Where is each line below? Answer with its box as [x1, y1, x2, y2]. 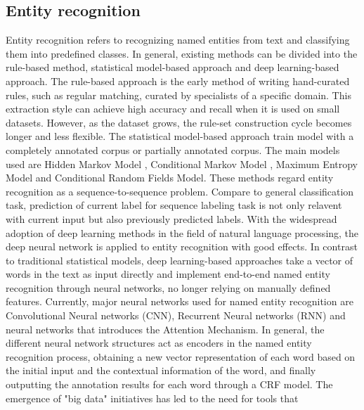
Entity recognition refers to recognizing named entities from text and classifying [6, 32, 350, 47]
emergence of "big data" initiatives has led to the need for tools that [6, 390, 299, 405]
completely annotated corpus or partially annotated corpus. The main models [6, 142, 340, 157]
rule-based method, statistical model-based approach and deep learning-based [6, 60, 339, 75]
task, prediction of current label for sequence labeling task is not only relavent [6, 198, 342, 212]
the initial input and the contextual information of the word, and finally [6, 363, 316, 378]
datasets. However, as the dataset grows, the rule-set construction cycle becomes [6, 115, 352, 129]
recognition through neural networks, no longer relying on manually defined [6, 280, 331, 295]
